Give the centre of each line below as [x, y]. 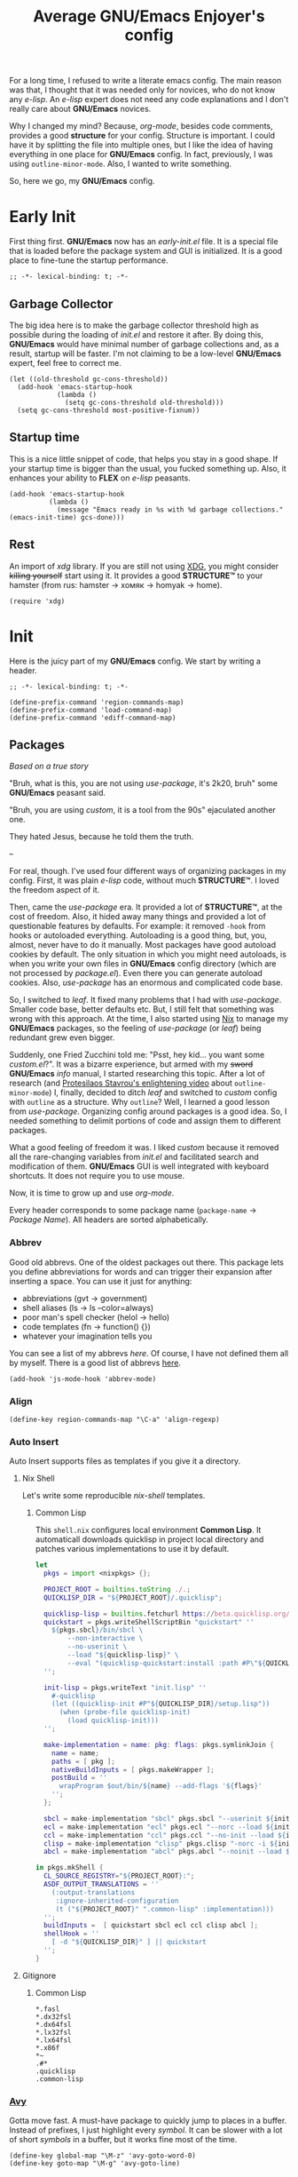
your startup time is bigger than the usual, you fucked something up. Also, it [148, 468]
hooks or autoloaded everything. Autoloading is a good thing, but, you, [138, 935]
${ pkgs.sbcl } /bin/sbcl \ [98, 1630]
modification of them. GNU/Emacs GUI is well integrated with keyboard [139, 1166]
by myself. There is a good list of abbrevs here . [95, 1363]
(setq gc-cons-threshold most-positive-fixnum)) [109, 410]
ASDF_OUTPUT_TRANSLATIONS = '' [101, 1885]
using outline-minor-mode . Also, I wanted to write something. [121, 164]
